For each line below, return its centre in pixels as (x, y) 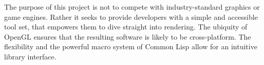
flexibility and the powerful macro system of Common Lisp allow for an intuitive (131, 46)
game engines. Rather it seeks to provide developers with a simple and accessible (131, 17)
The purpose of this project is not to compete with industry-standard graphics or (132, 7)
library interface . (30, 56)
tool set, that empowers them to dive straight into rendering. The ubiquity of (126, 27)
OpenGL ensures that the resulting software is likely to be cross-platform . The (128, 36)
